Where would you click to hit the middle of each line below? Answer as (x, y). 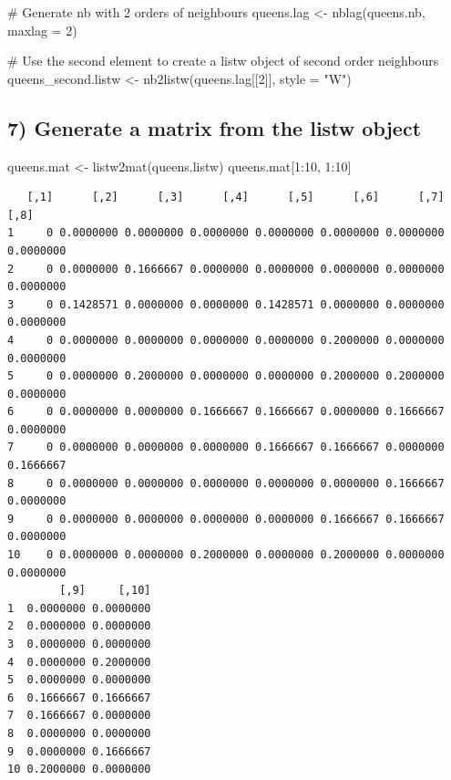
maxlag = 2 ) (42, 30)
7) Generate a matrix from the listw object (215, 127)
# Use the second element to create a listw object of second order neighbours (223, 61)
